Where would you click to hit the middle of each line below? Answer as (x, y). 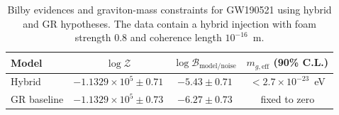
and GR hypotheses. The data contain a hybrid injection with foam (169, 23)
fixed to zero (288, 99)
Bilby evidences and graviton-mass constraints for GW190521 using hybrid (169, 9)
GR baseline (37, 99)
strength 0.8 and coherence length (148, 37)
